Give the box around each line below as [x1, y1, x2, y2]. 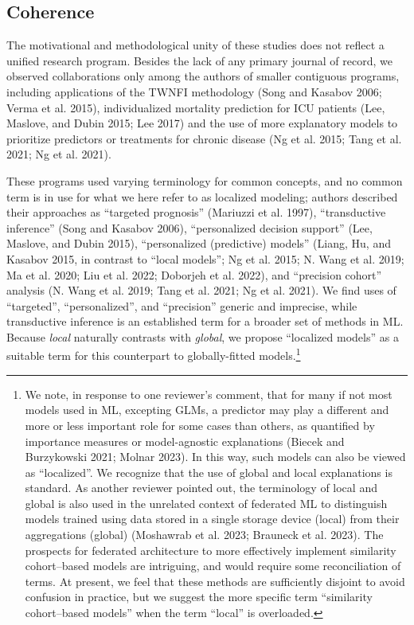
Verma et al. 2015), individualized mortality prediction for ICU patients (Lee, [6, 99, 385, 115]
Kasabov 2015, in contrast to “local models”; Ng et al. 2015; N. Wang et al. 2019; [6, 250, 404, 267]
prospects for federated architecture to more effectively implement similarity [25, 541, 396, 558]
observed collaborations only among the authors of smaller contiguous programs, [6, 68, 400, 84]
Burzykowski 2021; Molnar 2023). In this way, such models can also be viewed [25, 448, 406, 465]
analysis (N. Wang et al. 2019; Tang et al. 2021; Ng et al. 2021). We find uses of [6, 282, 396, 299]
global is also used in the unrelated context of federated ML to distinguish [25, 494, 388, 511]
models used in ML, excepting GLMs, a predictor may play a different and [25, 401, 389, 418]
